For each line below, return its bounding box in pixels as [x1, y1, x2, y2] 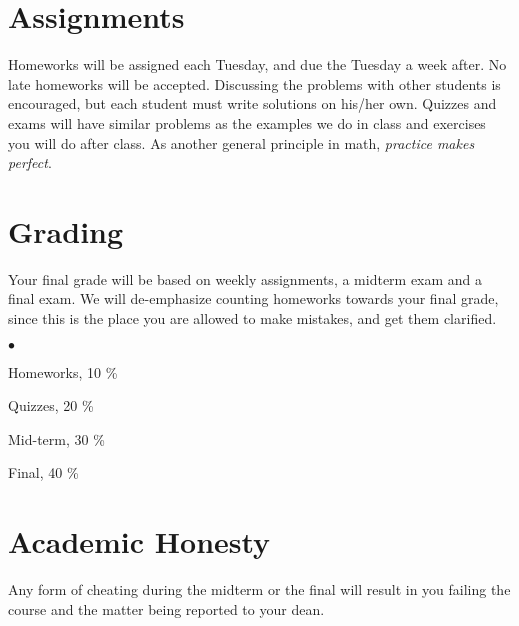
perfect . [8, 152, 52, 173]
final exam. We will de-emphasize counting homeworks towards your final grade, [8, 288, 499, 309]
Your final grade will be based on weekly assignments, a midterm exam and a [8, 268, 483, 289]
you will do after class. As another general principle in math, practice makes [8, 132, 475, 153]
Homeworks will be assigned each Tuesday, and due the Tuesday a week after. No [8, 54, 507, 75]
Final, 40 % [8, 462, 79, 483]
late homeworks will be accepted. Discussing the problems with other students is [8, 73, 501, 94]
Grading [8, 210, 124, 251]
